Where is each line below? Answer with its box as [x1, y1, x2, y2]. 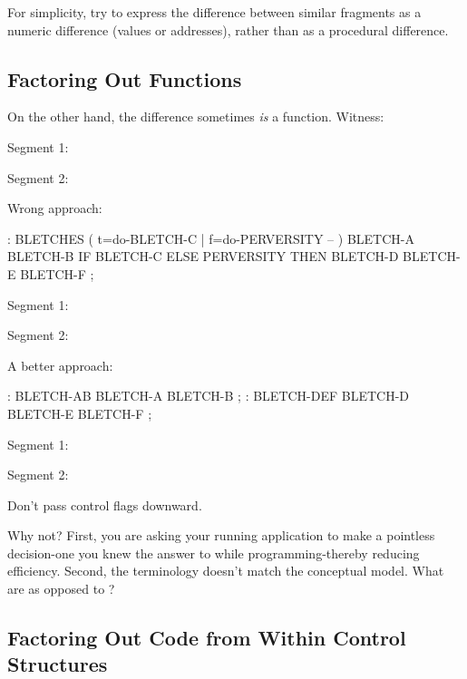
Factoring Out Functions [7, 64, 242, 92]
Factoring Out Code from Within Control [7, 624, 406, 652]
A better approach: [7, 355, 113, 374]
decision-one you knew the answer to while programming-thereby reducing [7, 543, 420, 562]
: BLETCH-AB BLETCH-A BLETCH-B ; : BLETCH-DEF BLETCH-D [7, 386, 410, 405]
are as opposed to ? [7, 579, 115, 598]
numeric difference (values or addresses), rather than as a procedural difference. [7, 20, 449, 39]
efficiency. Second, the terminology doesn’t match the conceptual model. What [7, 561, 444, 580]
